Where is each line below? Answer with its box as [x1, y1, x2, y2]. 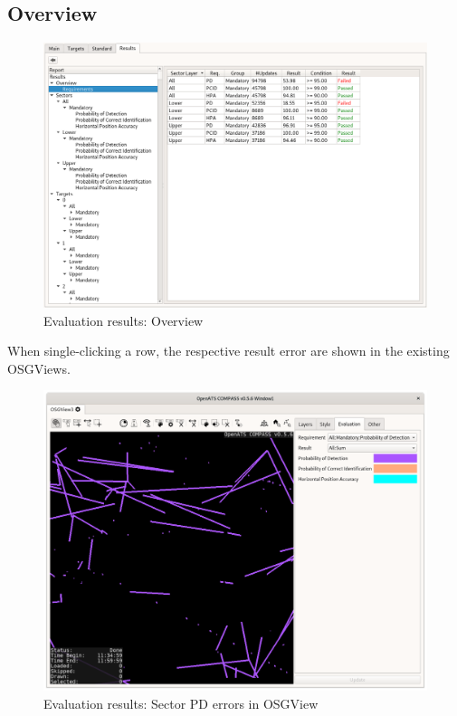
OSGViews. [7, 358, 71, 377]
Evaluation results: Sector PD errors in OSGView [43, 693, 319, 712]
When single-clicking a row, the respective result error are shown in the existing [7, 341, 450, 360]
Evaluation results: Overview [43, 310, 204, 329]
